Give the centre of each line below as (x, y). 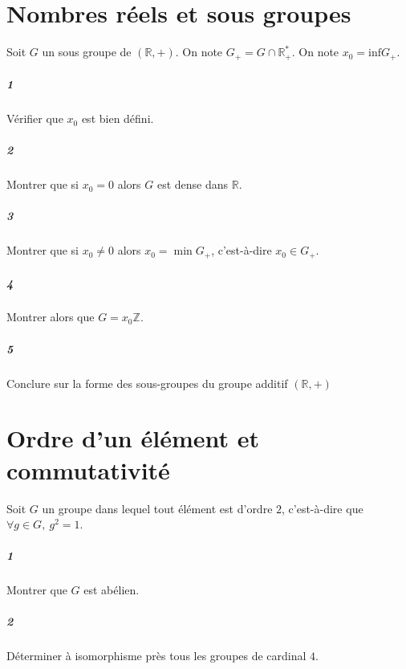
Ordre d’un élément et (133, 438)
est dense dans (193, 184)
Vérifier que (35, 118)
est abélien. (112, 590)
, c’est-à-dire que (323, 508)
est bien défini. (118, 118)
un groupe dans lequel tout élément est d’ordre (157, 508)
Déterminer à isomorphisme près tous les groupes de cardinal (156, 656)
